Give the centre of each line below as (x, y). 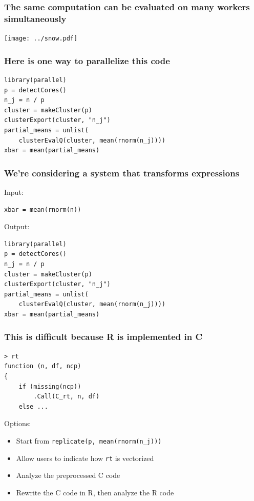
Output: (17, 226)
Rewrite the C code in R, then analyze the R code (95, 492)
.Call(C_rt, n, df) (67, 397)
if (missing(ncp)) (50, 386)
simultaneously (35, 18)
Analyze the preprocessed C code (68, 475)
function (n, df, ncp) (43, 366)
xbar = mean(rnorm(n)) (43, 209)
